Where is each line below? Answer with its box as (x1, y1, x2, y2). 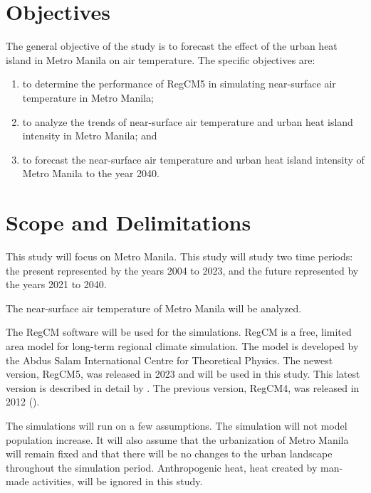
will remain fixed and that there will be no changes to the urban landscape (6, 446, 333, 461)
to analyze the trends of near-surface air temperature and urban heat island (22, 114, 353, 129)
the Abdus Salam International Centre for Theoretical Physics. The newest (6, 352, 333, 367)
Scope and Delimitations (6, 208, 251, 237)
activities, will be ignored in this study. (32, 474, 203, 489)
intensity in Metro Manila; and (22, 128, 157, 143)
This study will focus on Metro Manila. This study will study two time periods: (6, 249, 353, 263)
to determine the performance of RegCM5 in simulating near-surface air (22, 76, 336, 91)
